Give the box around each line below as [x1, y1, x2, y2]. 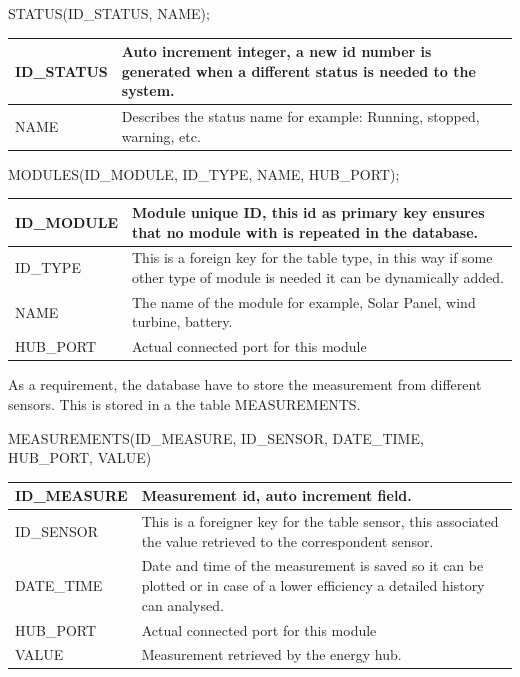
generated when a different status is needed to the [121, 60, 476, 81]
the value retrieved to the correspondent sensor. [141, 530, 434, 551]
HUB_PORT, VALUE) [8, 447, 152, 468]
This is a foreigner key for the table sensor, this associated [141, 511, 499, 532]
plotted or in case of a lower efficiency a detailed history [141, 575, 485, 596]
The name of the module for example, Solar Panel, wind [132, 291, 476, 312]
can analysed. [141, 594, 224, 615]
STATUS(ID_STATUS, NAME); [8, 3, 210, 23]
